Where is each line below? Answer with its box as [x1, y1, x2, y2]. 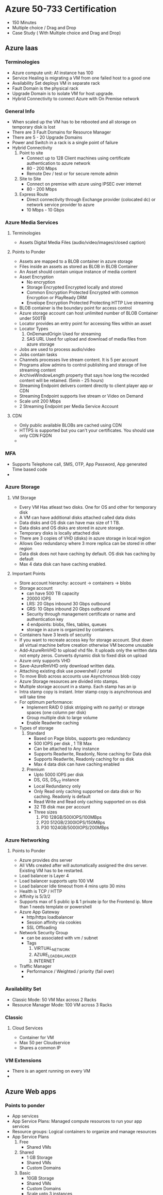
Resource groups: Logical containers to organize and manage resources [12, 1129, 157, 1135]
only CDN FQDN [19, 433, 52, 439]
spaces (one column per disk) [26, 709, 86, 715]
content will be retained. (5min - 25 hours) [19, 378, 104, 384]
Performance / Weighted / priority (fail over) [26, 968, 114, 974]
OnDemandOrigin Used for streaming [26, 331, 101, 337]
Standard [26, 730, 45, 736]
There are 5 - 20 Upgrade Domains [12, 134, 82, 140]
